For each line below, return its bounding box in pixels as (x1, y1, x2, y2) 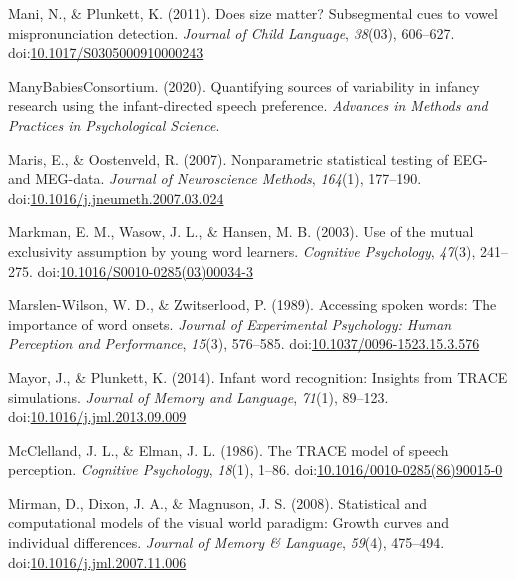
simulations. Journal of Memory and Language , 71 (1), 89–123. (8, 386, 389, 407)
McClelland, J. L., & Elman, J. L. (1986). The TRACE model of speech (8, 439, 449, 460)
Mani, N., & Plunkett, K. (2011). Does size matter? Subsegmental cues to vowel (8, 3, 498, 23)
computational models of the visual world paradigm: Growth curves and (8, 512, 450, 533)
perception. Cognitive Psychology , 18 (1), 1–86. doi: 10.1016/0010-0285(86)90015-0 (8, 459, 503, 480)
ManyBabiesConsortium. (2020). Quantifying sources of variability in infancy (8, 75, 480, 96)
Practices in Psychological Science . (8, 114, 220, 135)
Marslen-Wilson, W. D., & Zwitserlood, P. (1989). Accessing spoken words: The (8, 294, 497, 315)
